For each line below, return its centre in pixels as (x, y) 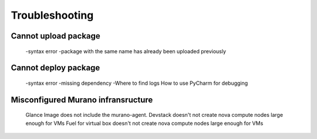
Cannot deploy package (55, 68)
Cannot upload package (56, 36)
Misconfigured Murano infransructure (82, 100)
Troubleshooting (52, 15)
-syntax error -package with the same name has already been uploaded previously (126, 51)
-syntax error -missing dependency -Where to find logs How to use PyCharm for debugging (137, 83)
